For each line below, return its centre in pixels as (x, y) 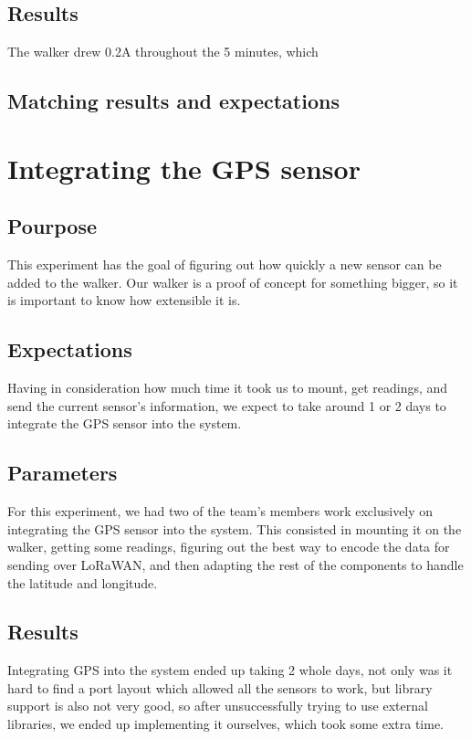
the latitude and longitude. (83, 582)
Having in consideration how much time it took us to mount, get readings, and (228, 388)
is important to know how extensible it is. (124, 300)
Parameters (63, 473)
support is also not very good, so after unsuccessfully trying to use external (218, 706)
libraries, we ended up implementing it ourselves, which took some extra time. (225, 724)
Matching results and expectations (173, 101)
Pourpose (52, 226)
